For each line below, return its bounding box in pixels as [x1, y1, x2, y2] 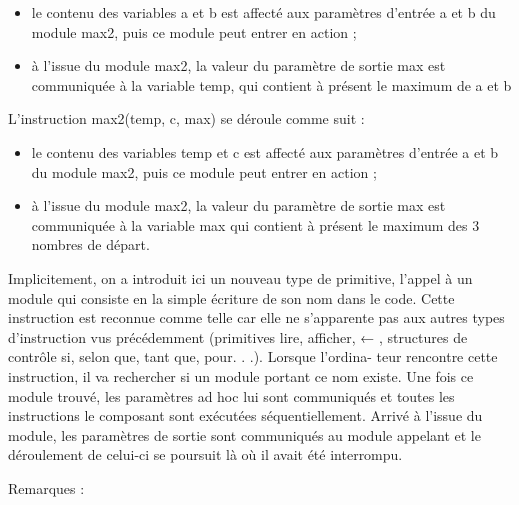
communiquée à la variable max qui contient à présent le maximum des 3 [31, 214, 480, 235]
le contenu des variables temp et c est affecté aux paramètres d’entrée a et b [31, 141, 499, 162]
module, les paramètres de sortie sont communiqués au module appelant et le [8, 424, 481, 445]
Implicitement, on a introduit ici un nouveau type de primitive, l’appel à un [8, 267, 473, 288]
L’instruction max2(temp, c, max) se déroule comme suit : [8, 108, 365, 129]
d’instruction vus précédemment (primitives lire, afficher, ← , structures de [8, 326, 468, 347]
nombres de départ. [31, 234, 150, 255]
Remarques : [8, 477, 85, 498]
